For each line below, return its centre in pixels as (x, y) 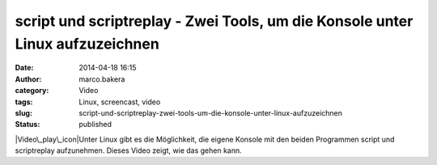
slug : (23, 112)
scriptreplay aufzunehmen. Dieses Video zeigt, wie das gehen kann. (128, 150)
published (95, 125)
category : (32, 91)
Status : (28, 125)
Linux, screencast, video (120, 102)
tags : (24, 102)
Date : (24, 68)
